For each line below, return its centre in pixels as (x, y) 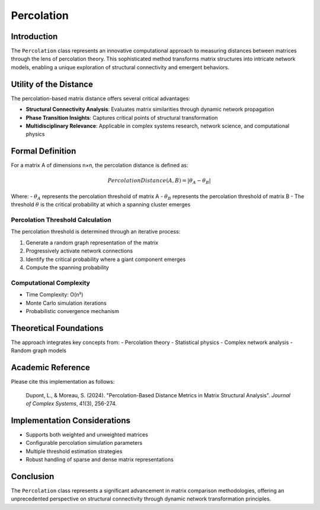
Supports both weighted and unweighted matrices (87, 434)
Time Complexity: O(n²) (55, 295)
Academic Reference (50, 368)
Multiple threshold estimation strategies (74, 451)
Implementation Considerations (71, 420)
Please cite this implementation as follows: (63, 382)
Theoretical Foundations (57, 328)
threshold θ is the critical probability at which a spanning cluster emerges (101, 205)
